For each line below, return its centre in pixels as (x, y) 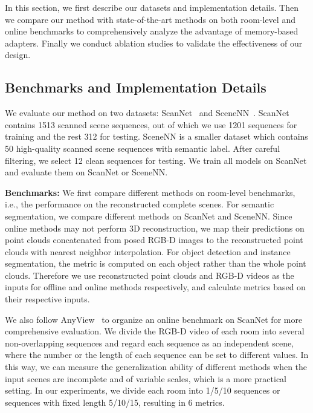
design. (18, 55)
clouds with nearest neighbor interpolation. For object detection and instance (148, 251)
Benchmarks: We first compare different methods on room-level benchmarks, (150, 192)
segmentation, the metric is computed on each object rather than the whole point (156, 263)
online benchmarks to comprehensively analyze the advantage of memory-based (152, 31)
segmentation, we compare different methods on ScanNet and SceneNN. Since (149, 216)
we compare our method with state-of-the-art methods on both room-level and (150, 19)
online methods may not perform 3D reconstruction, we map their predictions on (155, 228)
